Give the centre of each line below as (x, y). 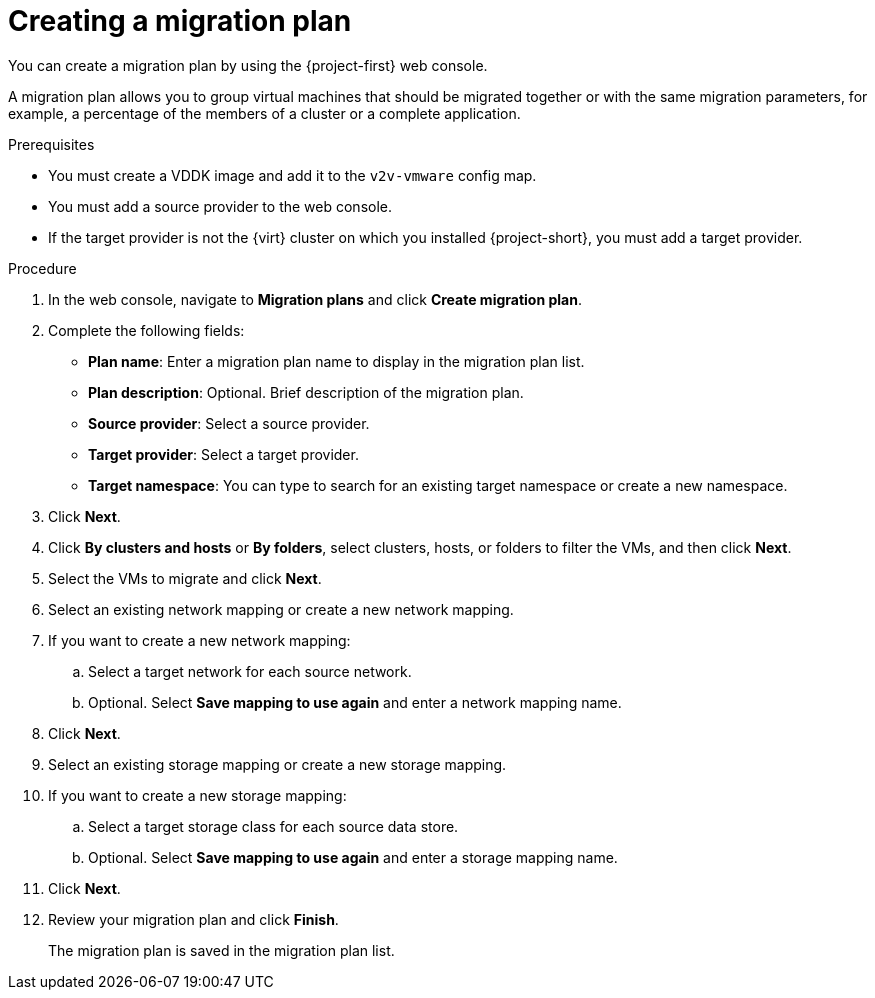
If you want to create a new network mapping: (199, 640)
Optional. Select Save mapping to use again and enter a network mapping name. (355, 702)
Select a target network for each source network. (250, 671)
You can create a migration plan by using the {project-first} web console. (248, 65)
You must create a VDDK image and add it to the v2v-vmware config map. (292, 175)
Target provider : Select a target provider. (223, 454)
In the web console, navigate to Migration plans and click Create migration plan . (315, 299)
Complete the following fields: (146, 330)
